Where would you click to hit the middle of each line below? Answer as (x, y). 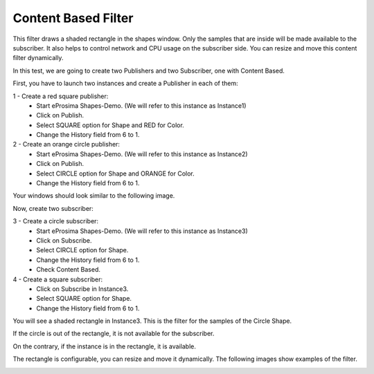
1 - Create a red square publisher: (61, 96)
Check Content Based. (68, 270)
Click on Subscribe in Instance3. (82, 289)
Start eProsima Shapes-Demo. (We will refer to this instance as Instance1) (141, 105)
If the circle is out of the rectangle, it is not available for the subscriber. (114, 334)
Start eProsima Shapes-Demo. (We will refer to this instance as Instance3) (142, 231)
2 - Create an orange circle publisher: (66, 144)
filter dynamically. (38, 58)
